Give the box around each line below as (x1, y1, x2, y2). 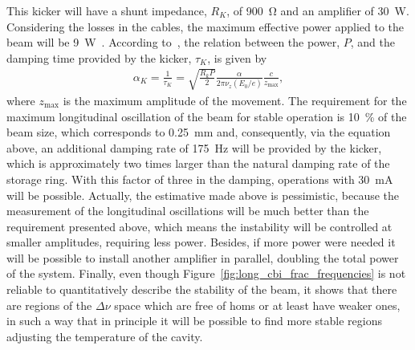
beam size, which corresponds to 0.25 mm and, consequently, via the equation (6, 124, 391, 140)
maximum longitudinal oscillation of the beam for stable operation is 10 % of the (6, 108, 407, 124)
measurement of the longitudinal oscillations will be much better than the (6, 202, 369, 219)
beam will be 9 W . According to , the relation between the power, (6, 34, 340, 51)
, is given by (207, 49, 267, 66)
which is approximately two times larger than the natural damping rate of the (6, 155, 390, 172)
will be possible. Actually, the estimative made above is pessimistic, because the (6, 186, 400, 203)
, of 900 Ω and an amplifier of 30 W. (226, 2, 409, 18)
